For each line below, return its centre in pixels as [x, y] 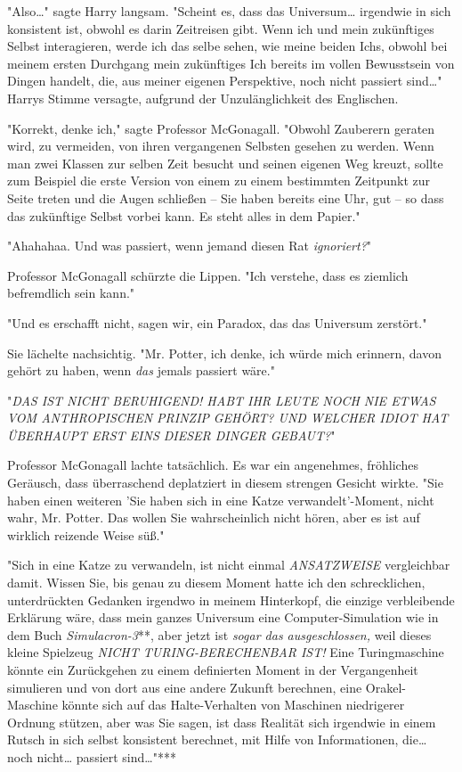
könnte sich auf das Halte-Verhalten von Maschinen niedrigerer [233, 705]
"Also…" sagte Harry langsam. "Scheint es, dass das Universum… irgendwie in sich [229, 11]
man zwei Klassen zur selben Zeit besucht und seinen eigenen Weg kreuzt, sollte [225, 163]
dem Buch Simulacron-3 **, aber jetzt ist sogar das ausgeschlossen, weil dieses [219, 634]
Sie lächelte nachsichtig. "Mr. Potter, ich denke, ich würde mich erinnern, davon [224, 353]
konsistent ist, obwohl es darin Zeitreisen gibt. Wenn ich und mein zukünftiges [221, 28]
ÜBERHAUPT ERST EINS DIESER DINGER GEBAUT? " [171, 435]
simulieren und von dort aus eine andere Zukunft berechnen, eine [185, 687]
